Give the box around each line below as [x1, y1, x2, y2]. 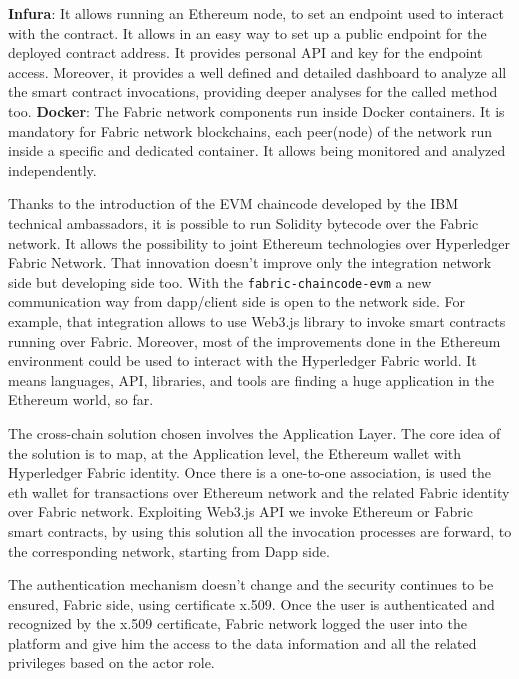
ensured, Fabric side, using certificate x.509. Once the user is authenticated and [8, 593, 495, 614]
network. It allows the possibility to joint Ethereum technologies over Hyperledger [8, 232, 510, 253]
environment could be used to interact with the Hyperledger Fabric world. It [8, 350, 477, 371]
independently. [8, 159, 97, 180]
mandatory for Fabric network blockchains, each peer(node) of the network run [8, 120, 492, 141]
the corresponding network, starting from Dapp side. [8, 540, 330, 561]
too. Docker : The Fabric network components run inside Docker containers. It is [8, 100, 505, 121]
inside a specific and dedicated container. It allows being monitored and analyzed [8, 140, 506, 161]
